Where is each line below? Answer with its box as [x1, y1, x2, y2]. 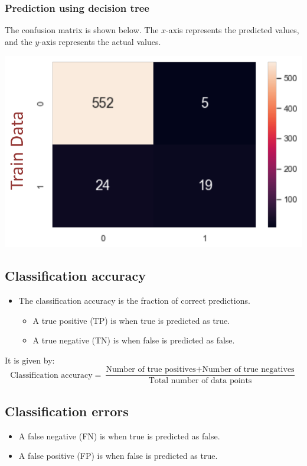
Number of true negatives [202, 365, 295, 374]
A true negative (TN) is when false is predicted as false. [32, 334, 235, 346]
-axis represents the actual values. [39, 35, 161, 47]
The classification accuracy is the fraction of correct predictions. [18, 294, 250, 306]
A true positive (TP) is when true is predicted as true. [32, 314, 230, 326]
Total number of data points [148, 377, 252, 385]
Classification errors [5, 401, 129, 420]
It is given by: [5, 353, 55, 366]
